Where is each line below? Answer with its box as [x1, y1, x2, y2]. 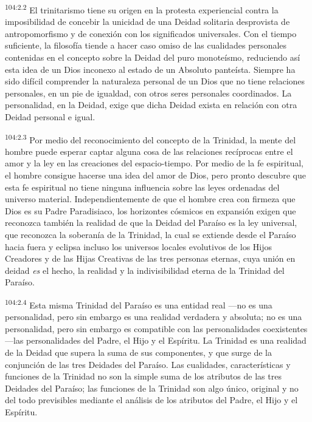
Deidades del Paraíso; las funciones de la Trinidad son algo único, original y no [5, 381, 299, 394]
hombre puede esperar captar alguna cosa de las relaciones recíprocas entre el [5, 145, 293, 157]
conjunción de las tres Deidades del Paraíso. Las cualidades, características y [5, 358, 291, 370]
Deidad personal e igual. [5, 111, 95, 123]
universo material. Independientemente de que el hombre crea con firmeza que [5, 192, 296, 205]
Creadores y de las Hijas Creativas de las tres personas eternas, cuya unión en [5, 252, 296, 265]
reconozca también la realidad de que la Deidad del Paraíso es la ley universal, [5, 216, 297, 229]
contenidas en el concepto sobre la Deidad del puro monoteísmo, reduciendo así [5, 51, 300, 64]
